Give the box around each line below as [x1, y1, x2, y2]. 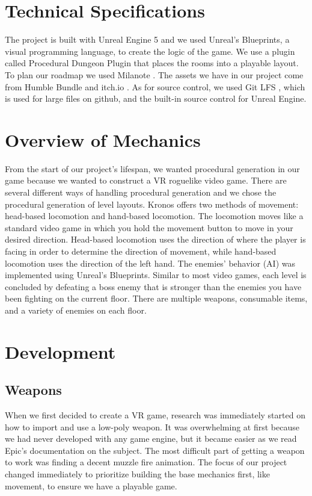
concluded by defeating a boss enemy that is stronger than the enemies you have [5, 280, 302, 293]
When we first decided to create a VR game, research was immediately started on [5, 409, 305, 421]
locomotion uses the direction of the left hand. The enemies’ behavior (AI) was [5, 256, 295, 269]
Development [5, 339, 116, 364]
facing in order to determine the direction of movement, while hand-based [5, 244, 277, 257]
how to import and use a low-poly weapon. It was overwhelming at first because [5, 420, 299, 433]
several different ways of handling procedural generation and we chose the [5, 186, 277, 198]
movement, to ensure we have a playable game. [5, 479, 177, 492]
